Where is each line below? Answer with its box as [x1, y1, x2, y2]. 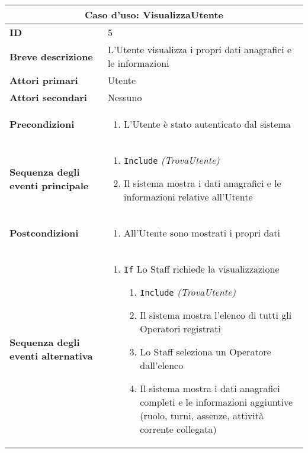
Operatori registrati [140, 322, 221, 335]
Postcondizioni [9, 226, 79, 240]
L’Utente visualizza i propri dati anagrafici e [107, 43, 292, 56]
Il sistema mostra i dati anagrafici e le [124, 176, 281, 190]
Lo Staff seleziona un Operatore [140, 345, 271, 358]
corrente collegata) [140, 422, 217, 436]
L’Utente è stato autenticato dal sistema [124, 117, 291, 131]
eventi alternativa [9, 349, 93, 363]
